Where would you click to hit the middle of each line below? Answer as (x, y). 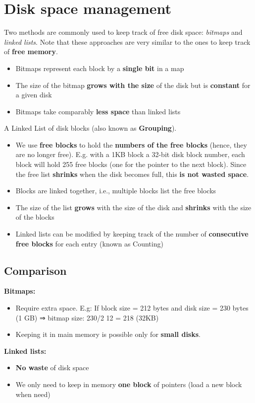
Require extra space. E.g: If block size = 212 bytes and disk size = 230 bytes (132, 308)
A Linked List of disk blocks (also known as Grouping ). (90, 128)
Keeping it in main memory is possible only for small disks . (108, 334)
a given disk (34, 95)
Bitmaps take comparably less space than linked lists (98, 111)
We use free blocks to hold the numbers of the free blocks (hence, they (131, 144)
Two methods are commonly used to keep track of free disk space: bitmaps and (123, 32)
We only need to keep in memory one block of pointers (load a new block (129, 384)
